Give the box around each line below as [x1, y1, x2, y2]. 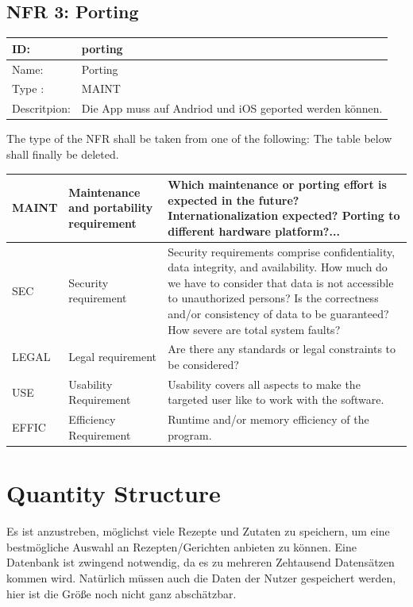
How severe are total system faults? [168, 321, 341, 337]
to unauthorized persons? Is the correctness [168, 290, 379, 306]
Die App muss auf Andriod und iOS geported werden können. [81, 100, 383, 117]
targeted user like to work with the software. [168, 391, 384, 408]
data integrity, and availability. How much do [168, 259, 388, 275]
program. [168, 426, 212, 443]
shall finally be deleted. [6, 145, 119, 162]
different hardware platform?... [168, 222, 340, 239]
